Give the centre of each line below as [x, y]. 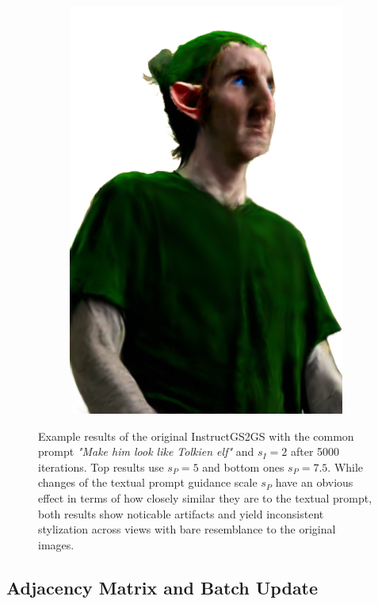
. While [346, 466]
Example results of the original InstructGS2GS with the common [196, 436]
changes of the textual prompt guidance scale [148, 482]
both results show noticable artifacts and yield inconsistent [181, 513]
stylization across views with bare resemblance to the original [187, 529]
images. [56, 544]
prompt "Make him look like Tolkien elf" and [146, 451]
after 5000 [315, 451]
